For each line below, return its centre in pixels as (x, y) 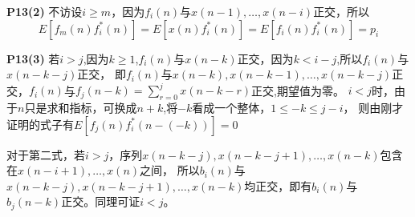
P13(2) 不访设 (45, 11)
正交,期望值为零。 (298, 90)
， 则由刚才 (373, 108)
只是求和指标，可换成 (81, 108)
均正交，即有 (278, 185)
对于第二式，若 (46, 154)
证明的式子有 (40, 124)
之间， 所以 (170, 170)
